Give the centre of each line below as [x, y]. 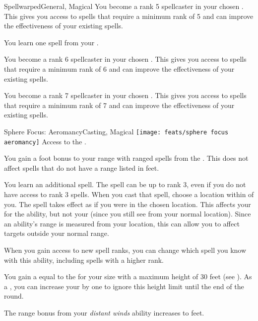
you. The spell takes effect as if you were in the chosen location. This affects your [128, 204]
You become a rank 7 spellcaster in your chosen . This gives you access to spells [125, 95]
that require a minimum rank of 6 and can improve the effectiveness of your [119, 68]
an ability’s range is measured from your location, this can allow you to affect [122, 223]
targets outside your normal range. [57, 233]
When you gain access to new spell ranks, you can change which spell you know [125, 250]
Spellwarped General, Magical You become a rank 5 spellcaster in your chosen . [124, 6]
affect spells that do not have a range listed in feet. [82, 167]
